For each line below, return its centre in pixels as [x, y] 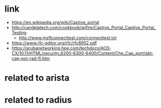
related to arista [37, 78]
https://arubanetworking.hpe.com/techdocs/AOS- [61, 48]
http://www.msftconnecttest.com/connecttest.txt [68, 38]
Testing [19, 32]
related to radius [38, 100]
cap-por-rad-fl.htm [31, 58]
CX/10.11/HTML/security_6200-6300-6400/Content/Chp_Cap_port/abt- [82, 53]
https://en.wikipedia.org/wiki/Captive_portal [55, 22]
